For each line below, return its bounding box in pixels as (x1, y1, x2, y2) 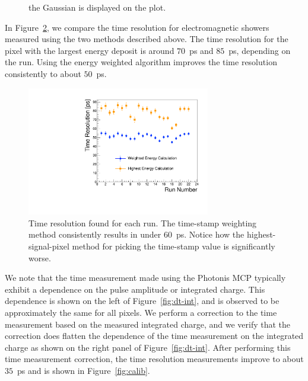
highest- (246, 228, 276, 241)
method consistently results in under (28, 228, 161, 241)
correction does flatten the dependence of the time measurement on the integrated (5, 329, 304, 342)
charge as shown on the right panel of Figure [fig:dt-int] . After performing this (5, 341, 291, 353)
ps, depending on (228, 44, 291, 56)
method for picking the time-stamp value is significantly (72, 240, 275, 252)
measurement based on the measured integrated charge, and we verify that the (5, 318, 291, 330)
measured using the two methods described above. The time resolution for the (5, 33, 288, 45)
